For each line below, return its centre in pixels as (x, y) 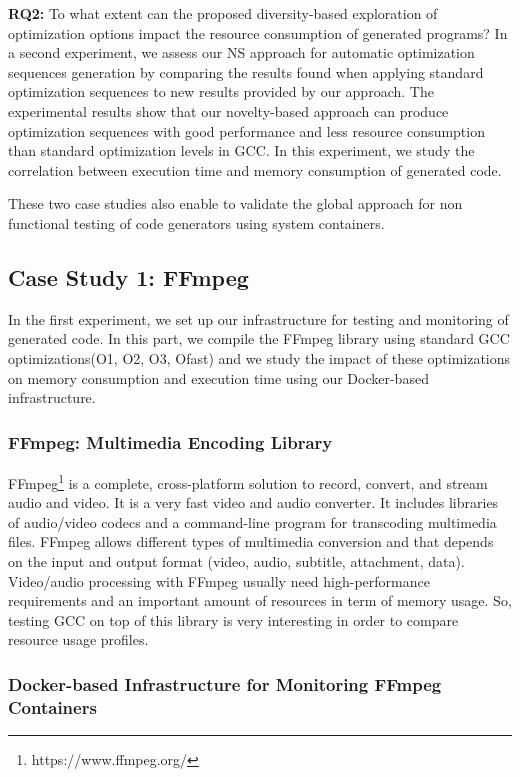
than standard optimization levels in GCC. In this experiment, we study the (241, 150)
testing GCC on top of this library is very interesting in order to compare (233, 619)
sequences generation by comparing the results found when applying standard (246, 71)
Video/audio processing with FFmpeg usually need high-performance (219, 580)
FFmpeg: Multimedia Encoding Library (170, 441)
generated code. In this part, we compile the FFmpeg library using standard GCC (259, 338)
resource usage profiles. (78, 639)
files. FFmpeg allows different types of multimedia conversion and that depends (251, 541)
